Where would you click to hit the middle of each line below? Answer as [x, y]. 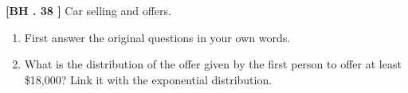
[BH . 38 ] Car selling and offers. [88, 10]
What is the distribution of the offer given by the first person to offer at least [213, 64]
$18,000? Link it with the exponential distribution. [148, 79]
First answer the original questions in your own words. [157, 37]
